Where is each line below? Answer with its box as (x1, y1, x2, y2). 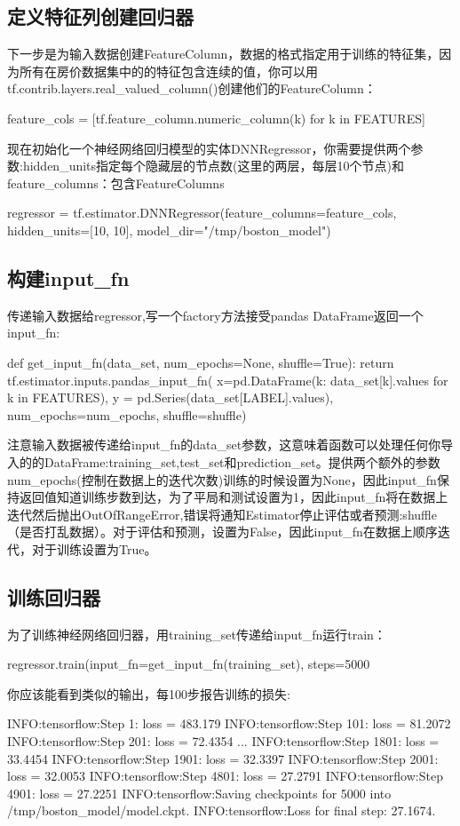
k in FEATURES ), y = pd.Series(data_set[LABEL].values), (7, 388, 334, 407)
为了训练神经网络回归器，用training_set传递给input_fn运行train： (7, 624, 386, 643)
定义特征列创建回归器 (7, 3, 194, 30)
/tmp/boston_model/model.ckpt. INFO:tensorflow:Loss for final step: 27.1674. (7, 801, 436, 820)
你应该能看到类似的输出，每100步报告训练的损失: (7, 684, 290, 703)
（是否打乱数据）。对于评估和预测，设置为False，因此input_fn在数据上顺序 (7, 522, 438, 541)
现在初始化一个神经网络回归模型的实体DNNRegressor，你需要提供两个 (7, 139, 411, 157)
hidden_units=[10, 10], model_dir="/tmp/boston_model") (7, 220, 331, 239)
